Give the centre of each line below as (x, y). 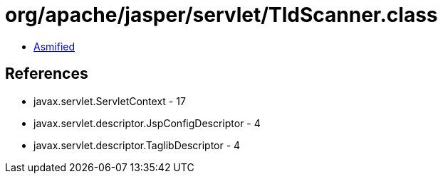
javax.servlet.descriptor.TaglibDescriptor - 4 (137, 145)
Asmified (54, 46)
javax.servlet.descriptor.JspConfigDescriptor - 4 (147, 123)
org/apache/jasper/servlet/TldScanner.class (221, 15)
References (47, 74)
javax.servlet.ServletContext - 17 (110, 101)
